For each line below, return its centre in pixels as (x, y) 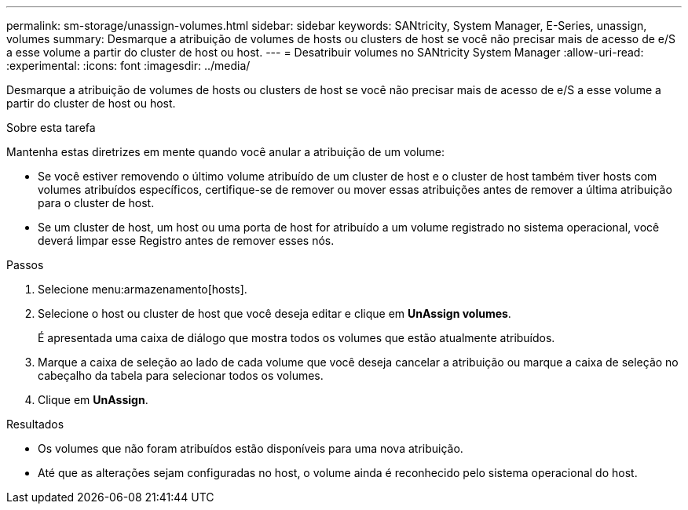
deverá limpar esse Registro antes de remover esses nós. (186, 240)
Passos (25, 265)
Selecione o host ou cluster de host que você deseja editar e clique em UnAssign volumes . (274, 313)
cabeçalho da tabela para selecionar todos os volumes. (181, 375)
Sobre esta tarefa (51, 127)
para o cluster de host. (96, 203)
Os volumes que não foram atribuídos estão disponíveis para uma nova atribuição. (251, 448)
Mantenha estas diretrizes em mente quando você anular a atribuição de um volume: (226, 152)
